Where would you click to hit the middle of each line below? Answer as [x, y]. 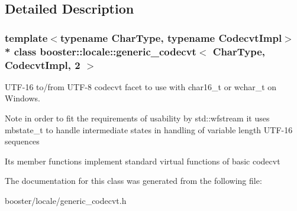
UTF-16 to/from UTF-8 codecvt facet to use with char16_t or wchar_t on [141, 86]
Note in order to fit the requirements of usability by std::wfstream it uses [137, 118]
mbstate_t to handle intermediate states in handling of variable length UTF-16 [149, 129]
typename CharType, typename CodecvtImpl [171, 37]
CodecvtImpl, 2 [43, 65]
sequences [22, 141]
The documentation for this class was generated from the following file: [133, 181]
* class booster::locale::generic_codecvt [101, 51]
